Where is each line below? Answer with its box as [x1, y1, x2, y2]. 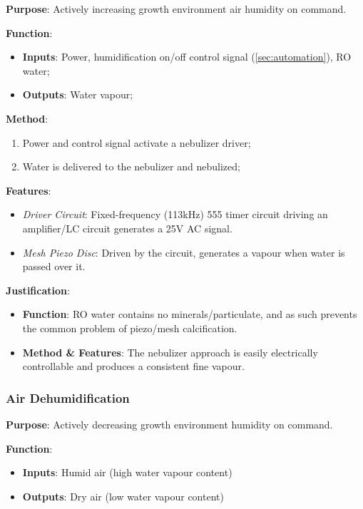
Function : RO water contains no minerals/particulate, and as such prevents [22, 307, 357, 322]
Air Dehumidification [6, 389, 130, 406]
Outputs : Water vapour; [22, 87, 133, 102]
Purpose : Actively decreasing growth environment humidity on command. [6, 416, 333, 431]
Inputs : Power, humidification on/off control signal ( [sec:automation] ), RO [22, 49, 352, 64]
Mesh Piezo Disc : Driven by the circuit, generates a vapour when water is [22, 245, 345, 259]
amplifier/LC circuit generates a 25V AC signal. [22, 220, 232, 235]
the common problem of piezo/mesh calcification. [22, 320, 237, 335]
